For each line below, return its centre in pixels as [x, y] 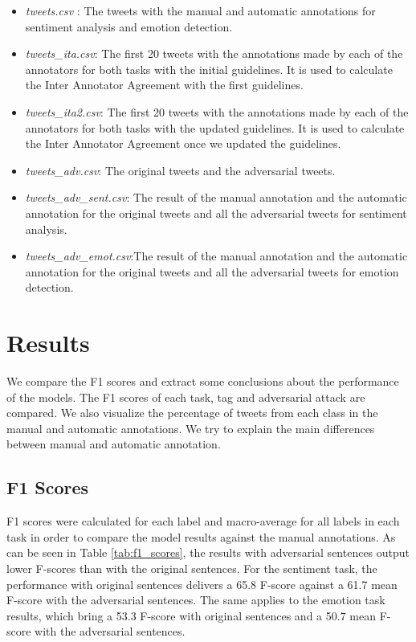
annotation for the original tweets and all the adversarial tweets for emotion [212, 271]
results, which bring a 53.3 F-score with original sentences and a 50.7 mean [191, 615]
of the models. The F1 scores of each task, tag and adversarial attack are [186, 397]
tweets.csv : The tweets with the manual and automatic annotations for [200, 10]
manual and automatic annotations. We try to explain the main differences [191, 428]
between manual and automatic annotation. [114, 444]
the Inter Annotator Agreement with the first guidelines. [164, 85]
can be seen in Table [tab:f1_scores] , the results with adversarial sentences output [208, 552]
